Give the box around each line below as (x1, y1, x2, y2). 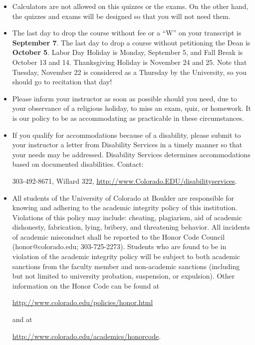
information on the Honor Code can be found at (12, 280, 160, 291)
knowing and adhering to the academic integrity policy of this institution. (12, 202, 238, 213)
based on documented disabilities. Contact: (12, 159, 144, 169)
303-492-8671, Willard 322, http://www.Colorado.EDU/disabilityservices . (12, 175, 237, 186)
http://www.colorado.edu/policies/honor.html (12, 297, 153, 308)
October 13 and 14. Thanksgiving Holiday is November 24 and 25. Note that (12, 56, 247, 67)
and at (12, 314, 32, 325)
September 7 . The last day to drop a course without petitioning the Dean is (12, 37, 251, 47)
